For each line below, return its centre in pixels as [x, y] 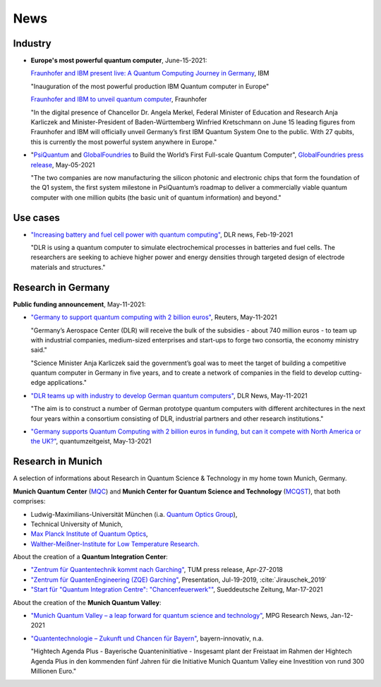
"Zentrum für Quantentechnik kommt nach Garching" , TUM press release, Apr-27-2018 [157, 570]
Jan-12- [342, 616]
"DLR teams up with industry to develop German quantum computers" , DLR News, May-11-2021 [169, 395]
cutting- [351, 373]
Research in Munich [58, 461]
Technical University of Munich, [77, 524]
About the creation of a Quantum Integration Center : [91, 557]
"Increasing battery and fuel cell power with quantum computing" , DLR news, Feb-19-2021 [162, 234]
